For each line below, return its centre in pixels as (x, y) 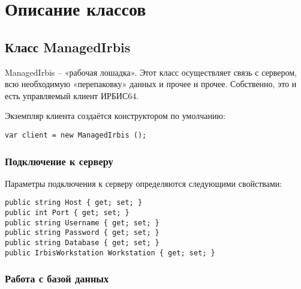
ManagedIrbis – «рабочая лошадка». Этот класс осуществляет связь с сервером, (151, 72)
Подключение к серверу (59, 161)
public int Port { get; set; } (67, 213)
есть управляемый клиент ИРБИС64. (72, 95)
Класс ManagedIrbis (68, 47)
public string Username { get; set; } (82, 223)
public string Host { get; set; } (74, 203)
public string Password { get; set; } (82, 233)
